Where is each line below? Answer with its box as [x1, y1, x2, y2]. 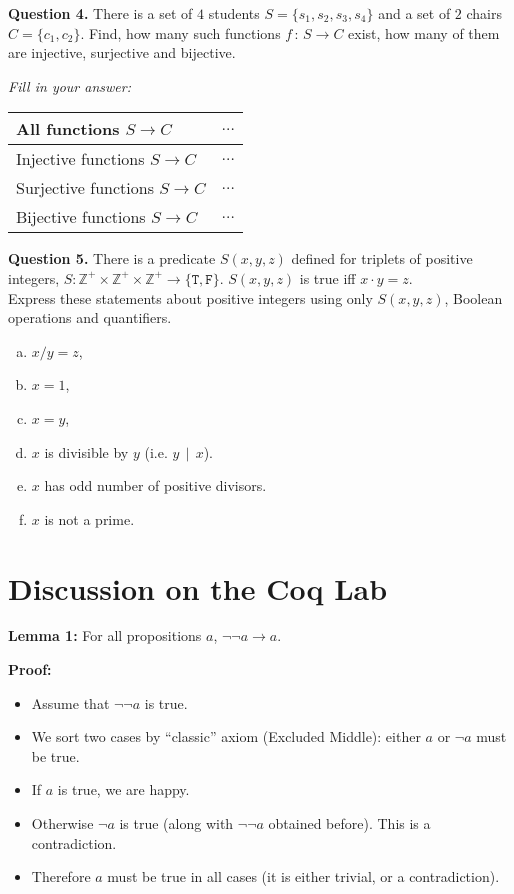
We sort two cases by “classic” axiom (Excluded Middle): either [31, 726, 421, 747]
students [208, 3, 260, 23]
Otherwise [31, 813, 94, 833]
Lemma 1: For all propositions [8, 625, 202, 646]
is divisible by [44, 441, 129, 462]
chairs [466, 3, 502, 23]
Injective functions [16, 147, 145, 171]
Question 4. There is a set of [8, 3, 193, 23]
